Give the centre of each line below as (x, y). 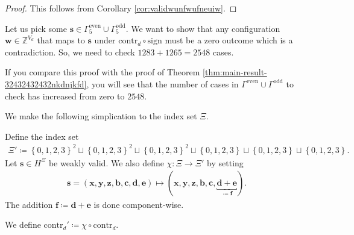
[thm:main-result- (235, 72)
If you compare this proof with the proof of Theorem (103, 72)
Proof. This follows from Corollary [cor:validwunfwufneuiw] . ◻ (121, 8)
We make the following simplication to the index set (101, 116)
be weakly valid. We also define (106, 162)
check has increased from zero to (65, 96)
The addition (29, 204)
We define (23, 224)
